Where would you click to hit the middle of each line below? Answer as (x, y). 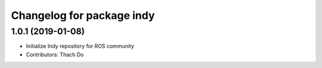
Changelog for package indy (83, 15)
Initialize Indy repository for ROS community (80, 46)
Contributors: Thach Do (55, 54)
